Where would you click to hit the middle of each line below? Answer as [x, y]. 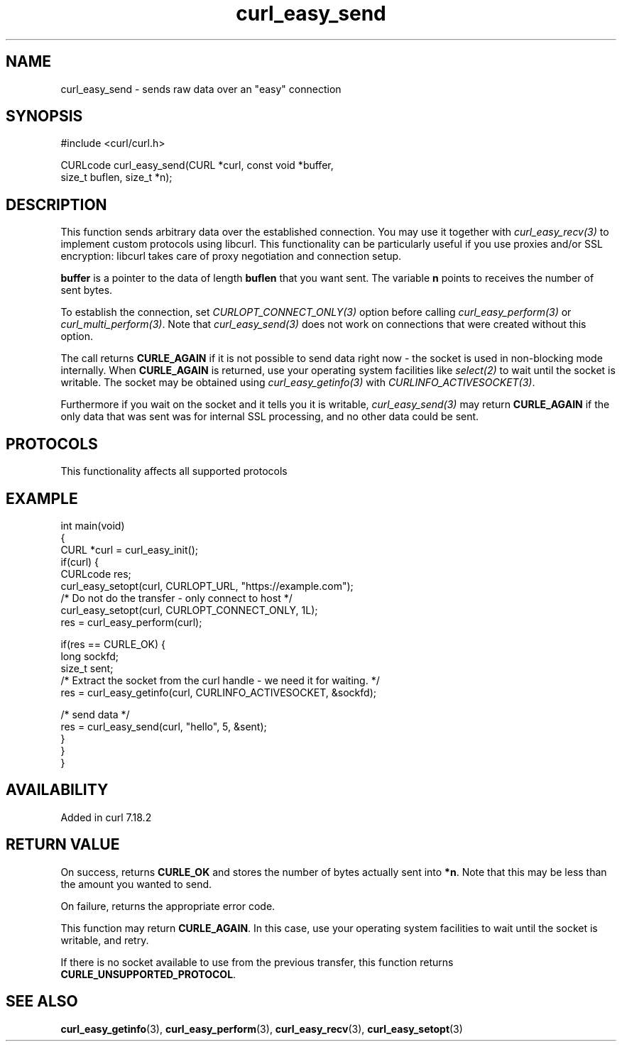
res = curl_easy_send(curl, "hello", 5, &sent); [164, 726]
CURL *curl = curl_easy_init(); [129, 549]
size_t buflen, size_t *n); [116, 177]
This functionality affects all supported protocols [174, 471]
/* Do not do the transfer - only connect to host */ [176, 598]
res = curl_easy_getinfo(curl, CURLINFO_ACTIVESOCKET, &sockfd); [218, 692]
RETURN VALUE [63, 845]
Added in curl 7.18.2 [106, 817]
